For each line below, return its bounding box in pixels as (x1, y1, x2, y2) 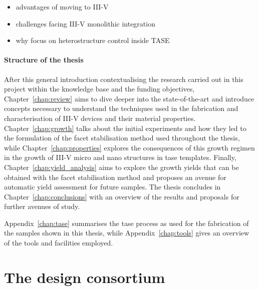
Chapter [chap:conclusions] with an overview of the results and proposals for (4, 191, 239, 201)
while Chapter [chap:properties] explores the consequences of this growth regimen (4, 142, 255, 152)
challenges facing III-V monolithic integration (16, 18, 155, 28)
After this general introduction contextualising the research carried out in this (4, 73, 243, 84)
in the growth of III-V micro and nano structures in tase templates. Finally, (4, 152, 236, 162)
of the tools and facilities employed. (4, 237, 113, 248)
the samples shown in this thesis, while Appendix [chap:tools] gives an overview (4, 227, 249, 238)
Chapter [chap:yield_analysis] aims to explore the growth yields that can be (4, 161, 239, 172)
